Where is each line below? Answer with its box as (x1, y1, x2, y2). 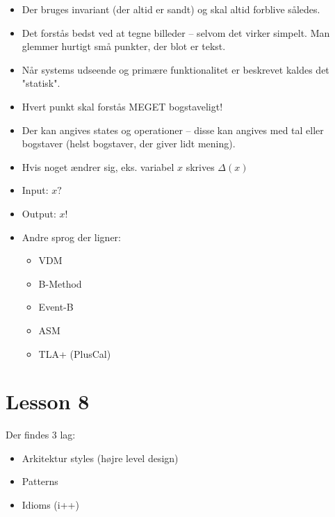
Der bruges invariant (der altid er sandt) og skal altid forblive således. (22, 2, 320, 16)
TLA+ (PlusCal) (38, 346, 111, 361)
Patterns (22, 474, 58, 489)
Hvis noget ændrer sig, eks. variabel (22, 159, 174, 174)
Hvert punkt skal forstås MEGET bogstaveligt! (22, 99, 223, 113)
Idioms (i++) (22, 498, 79, 511)
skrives (186, 159, 215, 174)
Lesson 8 (6, 387, 90, 416)
